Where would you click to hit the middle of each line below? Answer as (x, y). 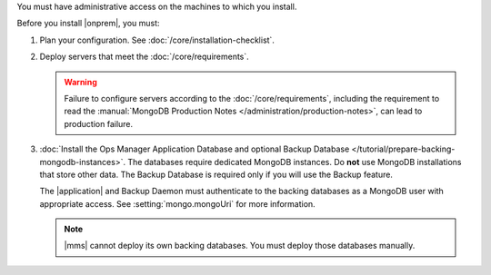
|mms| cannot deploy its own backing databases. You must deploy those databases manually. (240, 246)
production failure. (99, 123)
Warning (80, 82)
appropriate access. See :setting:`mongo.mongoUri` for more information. (177, 203)
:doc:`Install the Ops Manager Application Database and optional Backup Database (195, 149)
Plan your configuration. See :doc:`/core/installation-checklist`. (157, 40)
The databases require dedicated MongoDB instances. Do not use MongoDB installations (295, 162)
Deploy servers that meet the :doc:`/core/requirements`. (144, 57)
